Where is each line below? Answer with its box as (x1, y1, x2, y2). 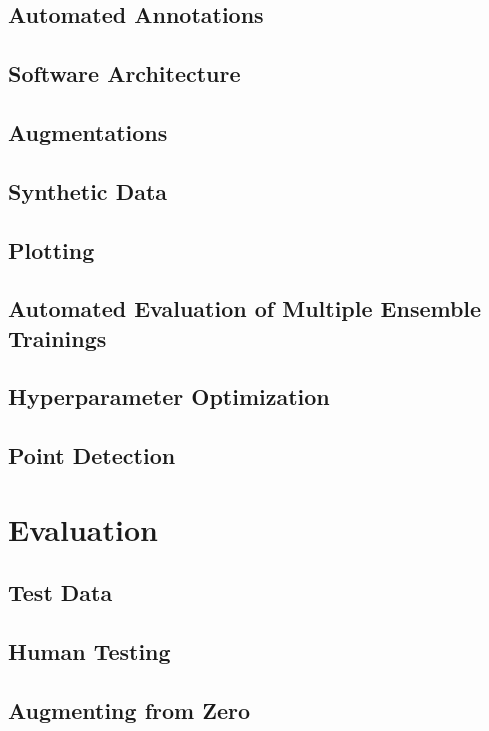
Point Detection (8, 440, 176, 471)
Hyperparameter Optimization (8, 381, 330, 412)
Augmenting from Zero (8, 694, 251, 725)
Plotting (8, 234, 95, 265)
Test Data (8, 577, 113, 608)
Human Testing (8, 636, 171, 667)
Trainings (8, 322, 107, 353)
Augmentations (8, 116, 168, 147)
